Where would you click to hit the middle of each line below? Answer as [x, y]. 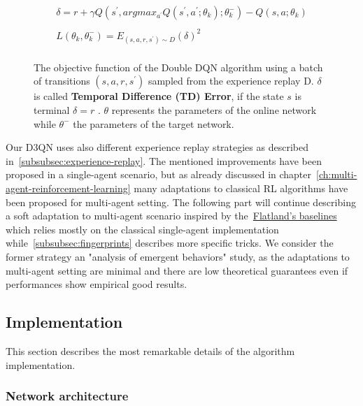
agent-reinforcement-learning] [68, 188]
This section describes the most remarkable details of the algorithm [150, 350]
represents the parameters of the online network [214, 110]
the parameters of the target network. [154, 123]
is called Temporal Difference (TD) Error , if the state [159, 96]
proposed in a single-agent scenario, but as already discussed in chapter [159, 174]
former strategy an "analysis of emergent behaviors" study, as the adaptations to [178, 256]
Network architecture [67, 396]
